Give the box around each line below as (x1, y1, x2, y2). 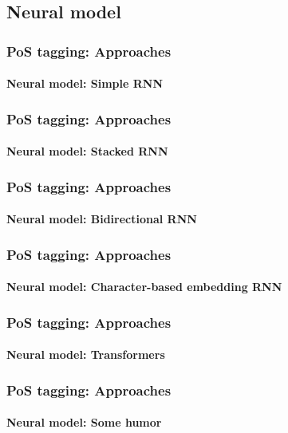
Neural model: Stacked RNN (6, 143, 168, 159)
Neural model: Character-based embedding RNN (6, 278, 282, 295)
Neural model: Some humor (6, 414, 162, 431)
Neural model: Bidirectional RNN (6, 211, 197, 227)
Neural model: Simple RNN (6, 75, 163, 92)
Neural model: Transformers (6, 346, 165, 363)
